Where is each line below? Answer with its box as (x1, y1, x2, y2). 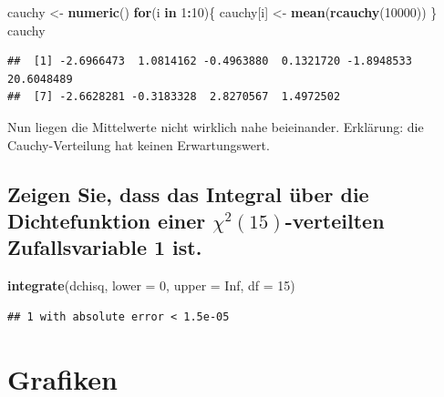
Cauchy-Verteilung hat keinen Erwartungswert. (7, 135, 270, 154)
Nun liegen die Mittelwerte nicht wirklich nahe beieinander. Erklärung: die (7, 117, 424, 136)
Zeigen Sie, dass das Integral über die (7, 179, 369, 208)
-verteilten (284, 206, 385, 234)
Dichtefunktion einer (7, 206, 206, 234)
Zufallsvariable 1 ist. (7, 233, 202, 261)
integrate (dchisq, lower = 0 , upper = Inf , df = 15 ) (7, 276, 295, 295)
